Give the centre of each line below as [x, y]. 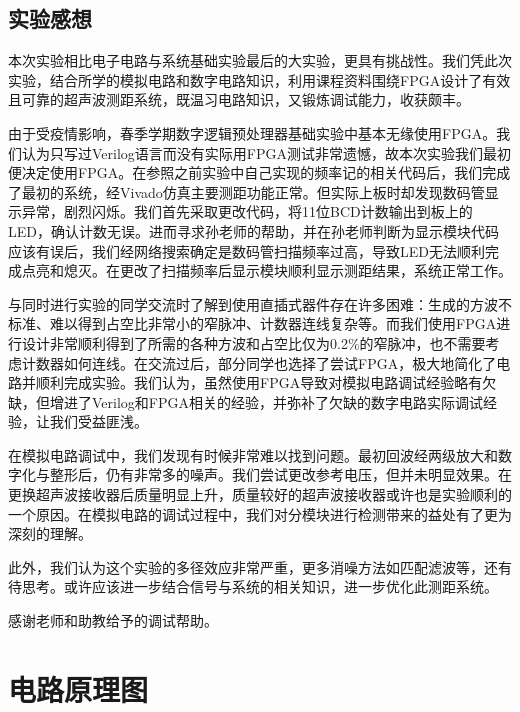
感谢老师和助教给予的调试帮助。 [113, 620]
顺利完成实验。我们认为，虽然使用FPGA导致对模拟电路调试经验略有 [259, 382]
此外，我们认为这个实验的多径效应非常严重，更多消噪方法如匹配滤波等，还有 [260, 566]
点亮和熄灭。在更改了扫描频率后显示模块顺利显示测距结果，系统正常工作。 [266, 270]
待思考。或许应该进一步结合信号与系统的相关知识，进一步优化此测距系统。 [253, 586]
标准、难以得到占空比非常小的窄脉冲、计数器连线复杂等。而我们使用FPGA [252, 323]
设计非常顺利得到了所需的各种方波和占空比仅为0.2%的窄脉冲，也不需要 [253, 342]
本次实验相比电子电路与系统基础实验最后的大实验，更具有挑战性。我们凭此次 [260, 60]
